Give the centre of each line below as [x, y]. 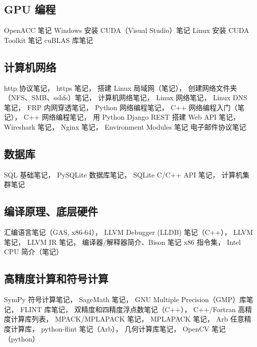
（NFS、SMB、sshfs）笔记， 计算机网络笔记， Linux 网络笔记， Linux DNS [126, 97]
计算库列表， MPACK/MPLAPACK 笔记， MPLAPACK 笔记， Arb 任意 [128, 319]
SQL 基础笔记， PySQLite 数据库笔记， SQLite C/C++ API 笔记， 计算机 [123, 174]
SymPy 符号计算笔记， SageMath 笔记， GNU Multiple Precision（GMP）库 [125, 299]
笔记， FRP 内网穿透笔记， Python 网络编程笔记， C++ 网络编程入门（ [121, 107]
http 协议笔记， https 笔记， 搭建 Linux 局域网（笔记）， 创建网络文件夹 [121, 87]
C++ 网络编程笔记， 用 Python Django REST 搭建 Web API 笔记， [132, 117]
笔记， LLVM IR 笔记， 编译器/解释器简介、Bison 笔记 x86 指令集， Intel [123, 242]
